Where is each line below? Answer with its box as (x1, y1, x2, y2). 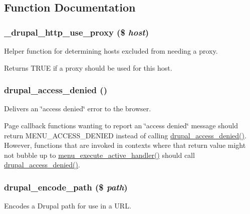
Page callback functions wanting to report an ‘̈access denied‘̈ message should (4, 120, 238, 130)
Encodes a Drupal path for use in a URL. (4, 200, 131, 211)
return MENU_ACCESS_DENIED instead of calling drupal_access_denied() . (4, 130, 246, 140)
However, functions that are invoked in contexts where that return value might (4, 140, 246, 150)
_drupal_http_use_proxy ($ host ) (4, 26, 149, 38)
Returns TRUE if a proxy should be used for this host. (4, 62, 172, 73)
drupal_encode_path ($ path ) (4, 180, 128, 193)
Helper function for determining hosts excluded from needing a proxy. (4, 46, 218, 56)
